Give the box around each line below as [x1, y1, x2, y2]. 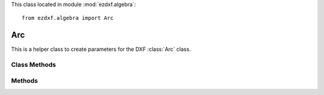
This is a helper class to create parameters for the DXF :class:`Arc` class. [11, 45, 191, 53]
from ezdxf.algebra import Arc [22, 15, 114, 22]
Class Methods [11, 60, 56, 69]
